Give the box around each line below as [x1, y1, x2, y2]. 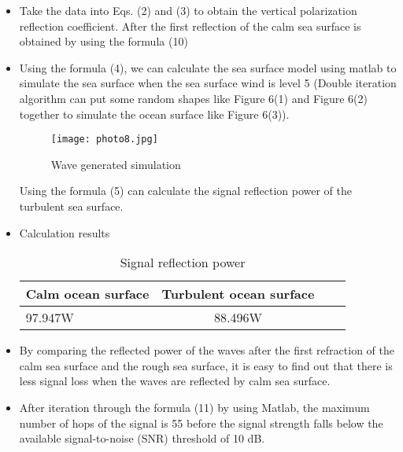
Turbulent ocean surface [161, 285, 315, 303]
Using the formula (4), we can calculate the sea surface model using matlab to [19, 59, 397, 75]
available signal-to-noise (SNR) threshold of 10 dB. [19, 430, 265, 446]
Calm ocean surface [25, 285, 150, 303]
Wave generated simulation [50, 156, 181, 172]
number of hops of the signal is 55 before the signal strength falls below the [19, 414, 383, 431]
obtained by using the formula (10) [19, 33, 188, 50]
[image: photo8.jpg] [50, 134, 158, 145]
